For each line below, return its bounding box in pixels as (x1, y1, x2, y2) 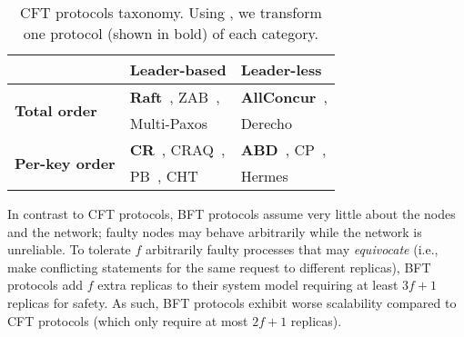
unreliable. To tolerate (7, 240, 131, 259)
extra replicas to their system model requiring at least (97, 275, 398, 294)
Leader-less (240, 59, 322, 80)
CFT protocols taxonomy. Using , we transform (20, 2, 322, 23)
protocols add (7, 275, 83, 294)
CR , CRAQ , (129, 139, 226, 160)
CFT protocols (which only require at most (7, 311, 248, 330)
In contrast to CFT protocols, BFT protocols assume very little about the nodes (7, 204, 456, 223)
